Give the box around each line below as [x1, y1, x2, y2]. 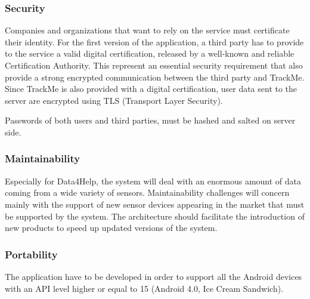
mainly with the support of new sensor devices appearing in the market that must [5, 198, 305, 210]
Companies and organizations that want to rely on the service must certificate [5, 24, 290, 36]
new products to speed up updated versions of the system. [5, 221, 218, 234]
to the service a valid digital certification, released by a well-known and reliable [5, 47, 294, 60]
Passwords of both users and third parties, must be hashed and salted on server [5, 114, 296, 127]
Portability [5, 246, 58, 261]
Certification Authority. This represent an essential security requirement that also [5, 59, 303, 71]
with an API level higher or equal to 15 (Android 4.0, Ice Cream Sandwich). [5, 282, 284, 294]
